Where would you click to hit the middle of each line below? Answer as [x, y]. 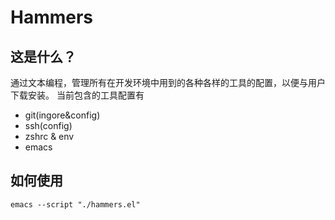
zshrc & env [49, 136]
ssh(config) [48, 125]
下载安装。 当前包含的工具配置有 [77, 95]
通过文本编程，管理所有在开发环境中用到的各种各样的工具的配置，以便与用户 [168, 82]
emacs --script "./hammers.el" [75, 204]
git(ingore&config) [62, 115]
